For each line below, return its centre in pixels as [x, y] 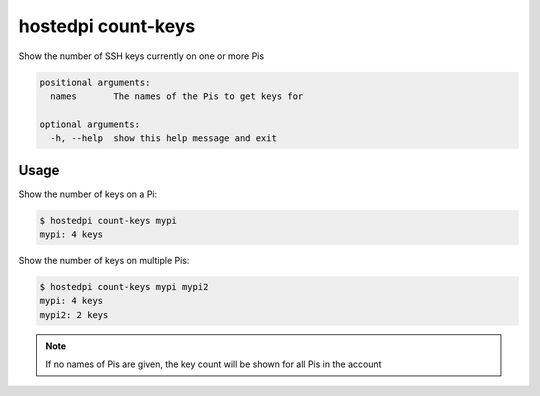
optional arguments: [89, 124]
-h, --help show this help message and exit [163, 138]
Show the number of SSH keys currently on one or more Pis [141, 56]
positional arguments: [95, 82]
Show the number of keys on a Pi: [88, 194]
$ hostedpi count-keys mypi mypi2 [124, 286]
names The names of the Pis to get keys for [177, 96]
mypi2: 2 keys [74, 314]
